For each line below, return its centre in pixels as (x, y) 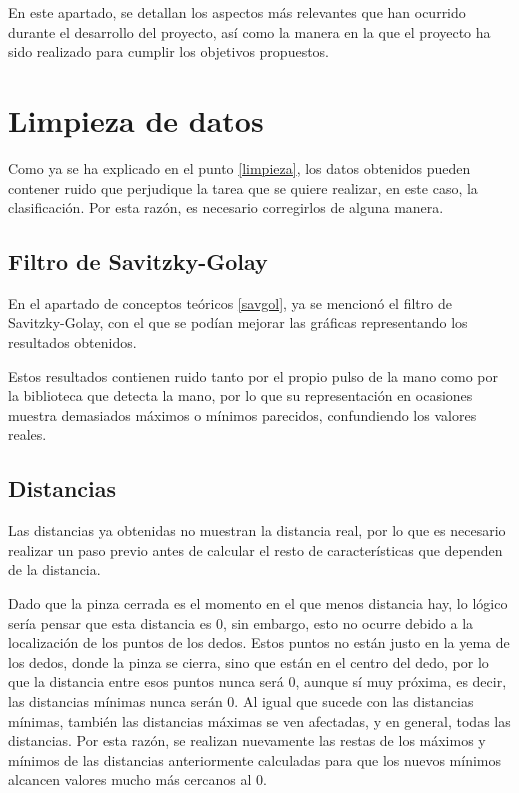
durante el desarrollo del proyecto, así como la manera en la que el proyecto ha (249, 31)
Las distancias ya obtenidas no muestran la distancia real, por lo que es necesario (257, 530)
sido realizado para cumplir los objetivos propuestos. (169, 51)
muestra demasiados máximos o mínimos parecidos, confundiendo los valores (242, 414)
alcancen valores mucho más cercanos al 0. (137, 779)
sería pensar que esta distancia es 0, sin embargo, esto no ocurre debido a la (241, 622)
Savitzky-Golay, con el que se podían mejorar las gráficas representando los (238, 322)
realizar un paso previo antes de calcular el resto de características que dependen (255, 549)
